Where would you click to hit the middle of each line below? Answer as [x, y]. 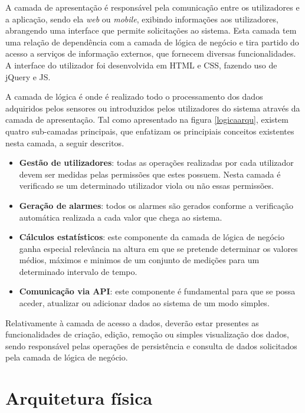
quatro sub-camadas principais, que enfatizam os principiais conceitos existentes [150, 131]
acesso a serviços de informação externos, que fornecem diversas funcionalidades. [151, 53]
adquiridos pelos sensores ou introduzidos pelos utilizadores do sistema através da [153, 108]
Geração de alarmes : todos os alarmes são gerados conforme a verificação [156, 205]
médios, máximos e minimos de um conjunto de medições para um [139, 260]
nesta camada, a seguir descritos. [65, 142]
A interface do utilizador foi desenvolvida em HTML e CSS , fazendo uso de [141, 65]
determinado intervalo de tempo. [78, 271]
